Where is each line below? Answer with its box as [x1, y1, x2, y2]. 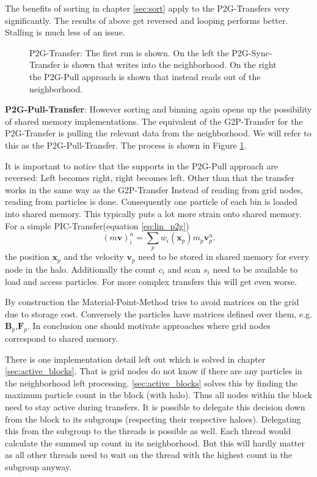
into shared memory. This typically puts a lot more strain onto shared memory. [5, 207, 302, 220]
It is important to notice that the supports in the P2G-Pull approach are [5, 159, 278, 172]
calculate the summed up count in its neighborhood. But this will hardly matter [5, 436, 305, 449]
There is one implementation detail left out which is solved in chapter [5, 352, 266, 365]
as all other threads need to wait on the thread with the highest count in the [5, 448, 293, 461]
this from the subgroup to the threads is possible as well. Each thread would [5, 424, 291, 437]
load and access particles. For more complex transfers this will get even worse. [5, 275, 297, 287]
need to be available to [213, 262, 298, 275]
